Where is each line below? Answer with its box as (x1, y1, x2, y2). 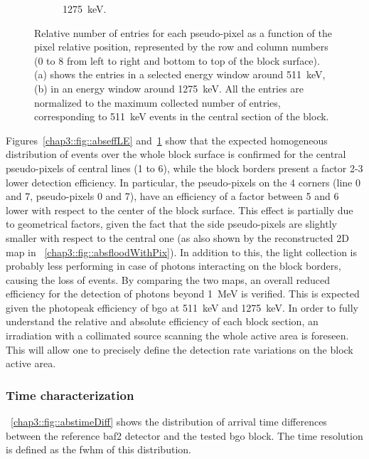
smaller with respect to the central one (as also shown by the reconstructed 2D (6, 230, 350, 245)
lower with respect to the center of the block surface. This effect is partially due (6, 202, 353, 217)
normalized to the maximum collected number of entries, (34, 95, 281, 110)
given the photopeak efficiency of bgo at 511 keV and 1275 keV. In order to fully (6, 300, 358, 315)
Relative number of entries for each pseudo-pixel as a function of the (34, 25, 332, 40)
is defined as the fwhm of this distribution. (6, 442, 191, 457)
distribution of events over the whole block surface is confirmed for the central (6, 147, 346, 162)
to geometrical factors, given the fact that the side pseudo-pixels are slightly (6, 216, 337, 231)
